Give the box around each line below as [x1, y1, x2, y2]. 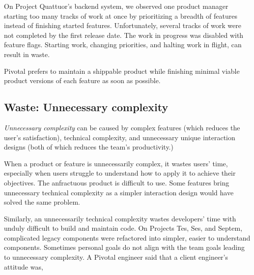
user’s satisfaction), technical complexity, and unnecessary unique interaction [4, 132, 235, 142]
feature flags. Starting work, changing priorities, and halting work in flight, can [4, 39, 242, 50]
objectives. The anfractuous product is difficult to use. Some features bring [4, 177, 229, 187]
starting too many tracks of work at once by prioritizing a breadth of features [4, 10, 237, 21]
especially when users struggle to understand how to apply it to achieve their [4, 168, 236, 178]
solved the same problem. [4, 197, 80, 207]
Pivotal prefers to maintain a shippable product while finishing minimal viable [4, 65, 240, 76]
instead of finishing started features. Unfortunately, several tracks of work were [4, 20, 241, 31]
